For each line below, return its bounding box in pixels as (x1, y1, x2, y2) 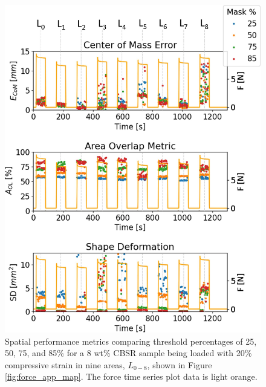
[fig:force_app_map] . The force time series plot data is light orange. (5, 370, 258, 383)
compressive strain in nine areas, (5, 358, 125, 371)
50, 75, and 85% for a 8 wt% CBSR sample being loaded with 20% (5, 346, 252, 359)
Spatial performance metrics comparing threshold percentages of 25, (5, 334, 257, 347)
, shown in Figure (147, 358, 212, 371)
